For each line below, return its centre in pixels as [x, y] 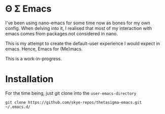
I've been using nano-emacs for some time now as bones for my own [78, 23]
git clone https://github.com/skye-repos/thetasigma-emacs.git [74, 102]
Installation [29, 79]
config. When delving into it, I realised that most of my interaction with [79, 28]
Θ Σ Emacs [28, 9]
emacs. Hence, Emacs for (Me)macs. [44, 49]
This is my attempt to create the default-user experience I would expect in [83, 43]
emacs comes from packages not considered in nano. [62, 33]
